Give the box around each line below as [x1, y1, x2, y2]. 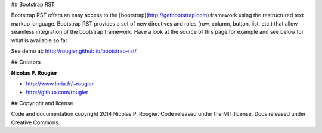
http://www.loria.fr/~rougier [26, 80, 94, 87]
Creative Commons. [11, 119, 60, 126]
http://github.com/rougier [26, 88, 89, 96]
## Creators [11, 58, 41, 65]
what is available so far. [11, 36, 69, 44]
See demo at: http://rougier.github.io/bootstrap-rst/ [11, 47, 137, 55]
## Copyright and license [11, 99, 74, 106]
